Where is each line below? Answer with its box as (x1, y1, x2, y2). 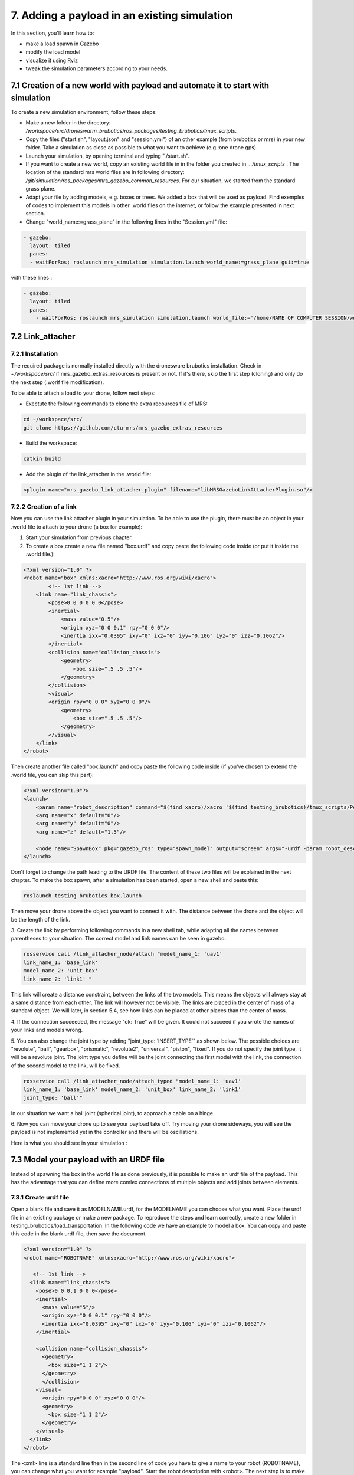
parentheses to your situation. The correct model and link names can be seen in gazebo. (11, 935, 227, 942)
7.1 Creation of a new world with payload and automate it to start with (11, 80, 270, 90)
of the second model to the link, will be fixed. (11, 1062, 120, 1069)
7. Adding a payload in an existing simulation (11, 9, 233, 22)
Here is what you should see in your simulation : (11, 1139, 127, 1146)
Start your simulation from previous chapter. (25, 534, 133, 541)
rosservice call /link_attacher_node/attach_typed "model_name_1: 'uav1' (23, 1077, 241, 1084)
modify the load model (25, 48, 81, 55)
